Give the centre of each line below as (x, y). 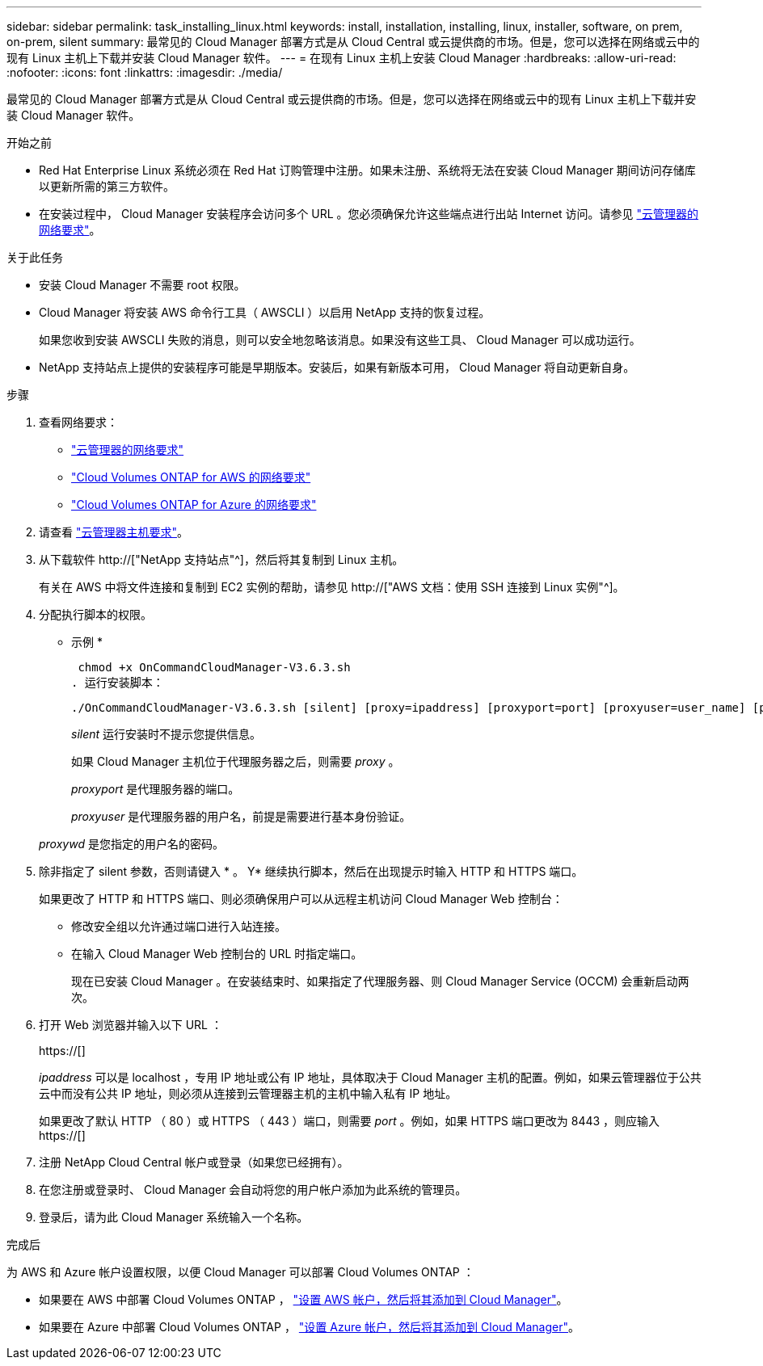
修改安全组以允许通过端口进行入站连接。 (179, 926)
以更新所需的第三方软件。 (107, 186)
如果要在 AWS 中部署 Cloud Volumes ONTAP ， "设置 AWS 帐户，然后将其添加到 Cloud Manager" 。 (304, 1299)
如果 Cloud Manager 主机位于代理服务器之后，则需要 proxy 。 (236, 761)
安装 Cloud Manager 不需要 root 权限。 (142, 285)
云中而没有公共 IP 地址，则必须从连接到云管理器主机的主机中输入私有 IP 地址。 (248, 1093)
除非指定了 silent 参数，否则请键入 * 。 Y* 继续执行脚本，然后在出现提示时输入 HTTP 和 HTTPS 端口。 (311, 871)
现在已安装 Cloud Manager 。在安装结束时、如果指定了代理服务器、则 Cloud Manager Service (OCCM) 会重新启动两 (380, 981)
